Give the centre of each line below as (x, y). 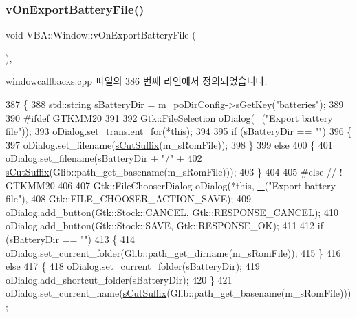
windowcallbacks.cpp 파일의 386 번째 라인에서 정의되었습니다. (137, 81)
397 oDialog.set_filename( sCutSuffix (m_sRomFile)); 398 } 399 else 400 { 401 (169, 144)
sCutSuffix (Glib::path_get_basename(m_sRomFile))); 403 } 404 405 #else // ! (174, 171)
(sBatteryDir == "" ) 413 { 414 (70, 238)
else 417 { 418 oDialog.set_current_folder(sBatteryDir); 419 (133, 266)
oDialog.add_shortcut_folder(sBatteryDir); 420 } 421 (119, 279)
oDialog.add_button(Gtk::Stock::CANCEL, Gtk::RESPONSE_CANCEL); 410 (172, 212)
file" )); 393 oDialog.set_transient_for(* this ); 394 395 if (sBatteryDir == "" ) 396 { (179, 131)
